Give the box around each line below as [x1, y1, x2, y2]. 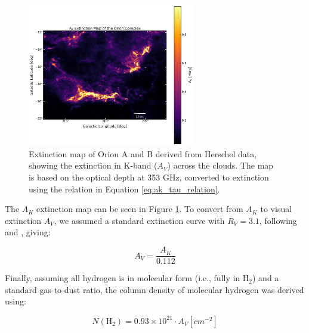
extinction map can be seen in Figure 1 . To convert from [36, 203, 243, 215]
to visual [260, 203, 292, 215]
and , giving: [5, 226, 51, 238]
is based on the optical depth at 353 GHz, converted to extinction [29, 171, 269, 183]
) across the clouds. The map [167, 159, 274, 172]
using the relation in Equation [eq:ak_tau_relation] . [29, 182, 220, 195]
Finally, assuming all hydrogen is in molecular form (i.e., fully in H [5, 272, 249, 284]
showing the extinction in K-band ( [29, 159, 157, 172]
